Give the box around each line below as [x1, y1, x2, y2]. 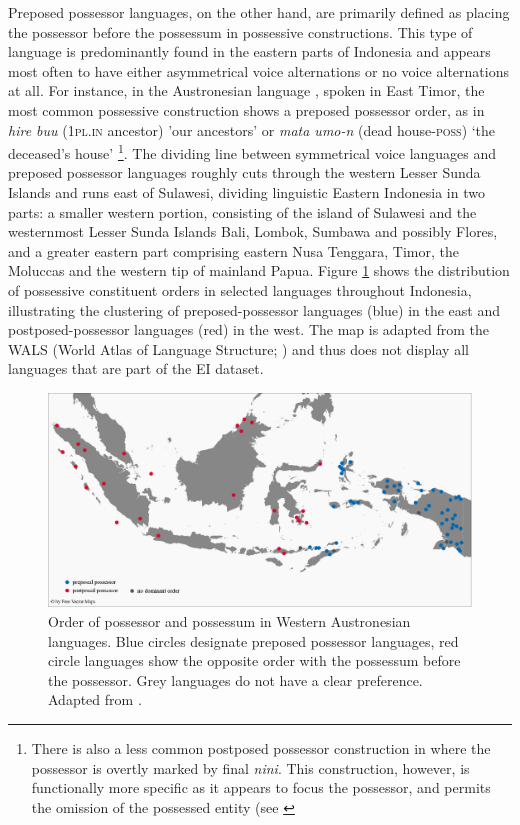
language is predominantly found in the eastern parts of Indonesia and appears [8, 41, 491, 62]
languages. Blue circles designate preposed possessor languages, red [48, 630, 459, 651]
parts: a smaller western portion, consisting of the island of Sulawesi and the [8, 201, 477, 222]
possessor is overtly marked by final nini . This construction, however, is [31, 757, 470, 778]
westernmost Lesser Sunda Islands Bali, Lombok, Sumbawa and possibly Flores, [8, 221, 498, 242]
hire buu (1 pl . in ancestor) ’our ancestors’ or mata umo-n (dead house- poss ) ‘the [8, 119, 496, 140]
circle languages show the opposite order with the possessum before [48, 650, 461, 671]
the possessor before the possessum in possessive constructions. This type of [8, 21, 473, 42]
